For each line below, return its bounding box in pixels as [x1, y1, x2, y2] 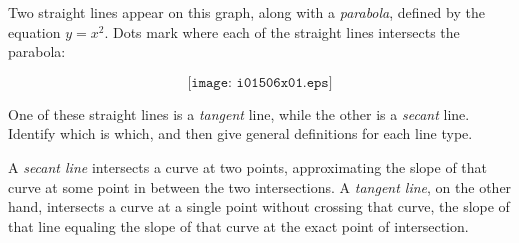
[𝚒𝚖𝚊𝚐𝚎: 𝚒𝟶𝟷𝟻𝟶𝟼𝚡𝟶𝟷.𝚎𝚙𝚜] [187, 75, 333, 90]
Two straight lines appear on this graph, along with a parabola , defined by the [8, 2, 485, 22]
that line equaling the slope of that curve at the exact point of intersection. [8, 215, 469, 236]
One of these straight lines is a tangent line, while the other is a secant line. [8, 103, 470, 124]
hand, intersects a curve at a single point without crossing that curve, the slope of [8, 196, 510, 217]
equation [8, 21, 61, 42]
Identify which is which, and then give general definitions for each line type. [8, 123, 473, 144]
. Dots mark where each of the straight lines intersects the [104, 21, 460, 42]
